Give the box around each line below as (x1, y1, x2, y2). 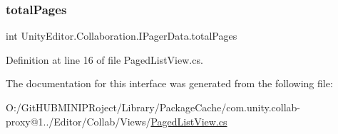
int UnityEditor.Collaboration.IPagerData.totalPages (6, 28, 237, 43)
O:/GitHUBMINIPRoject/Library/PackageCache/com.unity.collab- (6, 100, 301, 114)
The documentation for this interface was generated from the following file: (6, 76, 333, 91)
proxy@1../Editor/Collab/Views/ (6, 113, 151, 128)
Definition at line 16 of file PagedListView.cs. (6, 52, 203, 67)
